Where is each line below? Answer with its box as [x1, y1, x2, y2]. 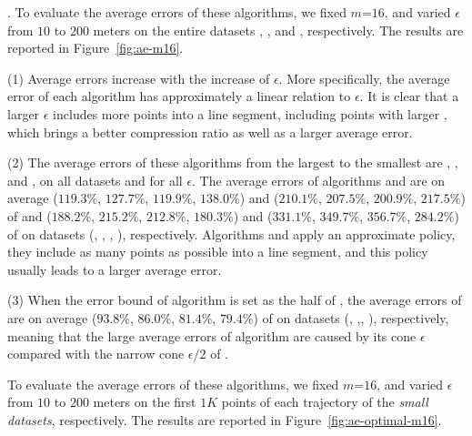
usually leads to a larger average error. [7, 259, 222, 279]
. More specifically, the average [278, 68, 450, 87]
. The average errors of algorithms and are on [192, 170, 446, 189]
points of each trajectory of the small [221, 392, 428, 411]
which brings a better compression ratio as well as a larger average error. [7, 122, 413, 141]
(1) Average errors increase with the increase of [7, 68, 270, 87]
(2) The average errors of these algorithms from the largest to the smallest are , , [7, 153, 458, 172]
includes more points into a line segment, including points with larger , [53, 104, 447, 123]
